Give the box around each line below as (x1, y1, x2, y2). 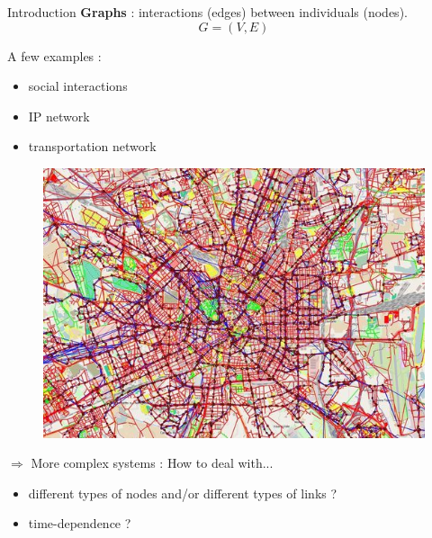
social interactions (28, 76, 128, 95)
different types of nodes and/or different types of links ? (28, 483, 337, 502)
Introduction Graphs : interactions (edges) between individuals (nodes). (7, 3, 408, 21)
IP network (28, 106, 90, 125)
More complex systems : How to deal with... (31, 453, 274, 472)
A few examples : (7, 46, 102, 65)
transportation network (28, 137, 157, 156)
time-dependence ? (28, 514, 131, 533)
